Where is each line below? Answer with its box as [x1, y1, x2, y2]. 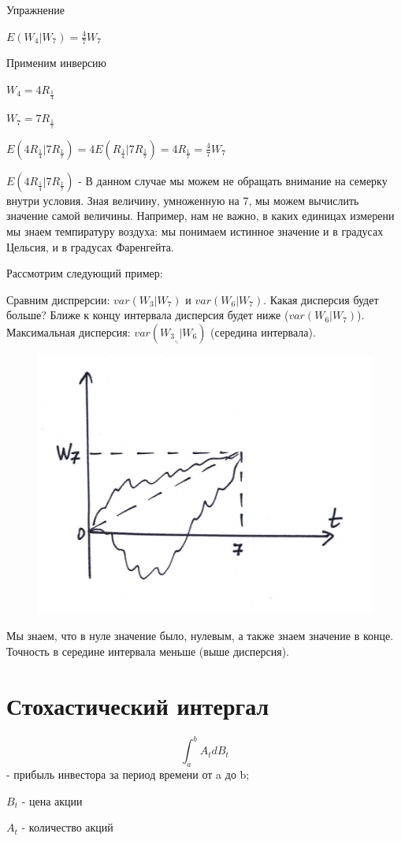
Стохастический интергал [6, 689, 269, 721]
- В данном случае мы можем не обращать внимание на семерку [78, 172, 388, 188]
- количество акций [21, 819, 113, 835]
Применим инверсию [6, 54, 107, 71]
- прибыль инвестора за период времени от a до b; [6, 765, 250, 782]
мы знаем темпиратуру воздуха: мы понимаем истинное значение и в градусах [6, 223, 384, 240]
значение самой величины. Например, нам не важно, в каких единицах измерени [6, 207, 395, 224]
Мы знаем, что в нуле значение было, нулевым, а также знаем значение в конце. [6, 627, 394, 644]
